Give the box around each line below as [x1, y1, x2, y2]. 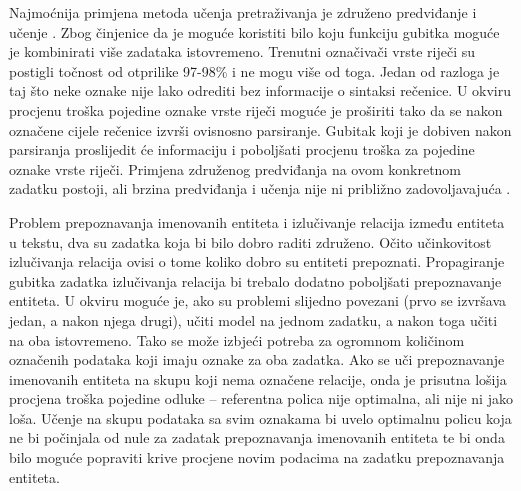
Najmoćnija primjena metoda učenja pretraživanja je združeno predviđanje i [9, 2, 477, 22]
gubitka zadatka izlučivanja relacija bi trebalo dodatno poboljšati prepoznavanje [9, 270, 502, 291]
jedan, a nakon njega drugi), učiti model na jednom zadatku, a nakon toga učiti [9, 309, 498, 330]
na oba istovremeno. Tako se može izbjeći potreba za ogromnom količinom [9, 329, 465, 350]
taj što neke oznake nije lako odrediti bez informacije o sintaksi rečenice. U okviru [9, 80, 512, 101]
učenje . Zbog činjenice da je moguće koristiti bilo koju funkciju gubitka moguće [9, 21, 500, 42]
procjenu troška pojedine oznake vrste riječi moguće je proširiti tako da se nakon [9, 99, 503, 120]
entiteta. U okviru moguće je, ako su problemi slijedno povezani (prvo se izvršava [9, 290, 507, 311]
